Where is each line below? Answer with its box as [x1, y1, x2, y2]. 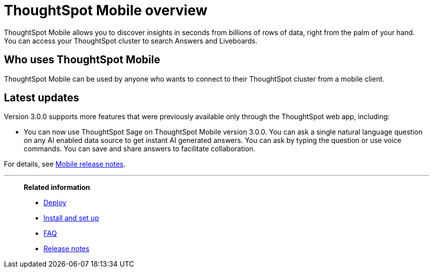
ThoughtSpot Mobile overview [4, 2, 208, 19]
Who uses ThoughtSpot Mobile [4, 53, 160, 66]
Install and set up [43, 214, 99, 223]
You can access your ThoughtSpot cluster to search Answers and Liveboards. [4, 36, 258, 45]
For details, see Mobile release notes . [4, 160, 126, 169]
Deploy [43, 198, 67, 207]
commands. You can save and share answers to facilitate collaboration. [24, 144, 256, 153]
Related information [24, 183, 90, 192]
